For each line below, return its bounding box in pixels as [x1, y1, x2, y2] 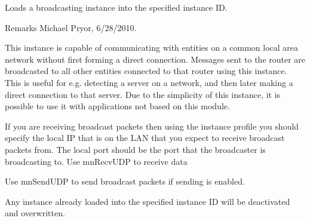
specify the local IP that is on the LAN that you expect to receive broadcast [5, 131, 285, 144]
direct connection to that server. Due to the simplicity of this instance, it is [5, 88, 281, 100]
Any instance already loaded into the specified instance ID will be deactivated [5, 195, 290, 207]
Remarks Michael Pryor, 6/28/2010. [5, 21, 137, 33]
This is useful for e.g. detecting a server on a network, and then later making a [5, 76, 293, 88]
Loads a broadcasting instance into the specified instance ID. [5, 1, 228, 13]
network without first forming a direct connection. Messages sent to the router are [5, 53, 306, 65]
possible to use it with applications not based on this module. [5, 100, 230, 112]
